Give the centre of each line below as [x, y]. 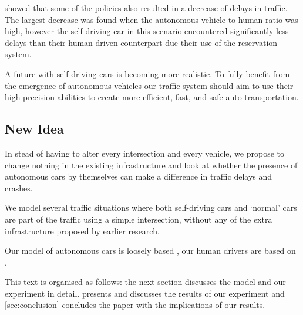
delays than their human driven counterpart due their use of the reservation [141, 42]
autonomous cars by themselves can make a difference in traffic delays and [139, 176]
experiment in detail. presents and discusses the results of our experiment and [145, 293]
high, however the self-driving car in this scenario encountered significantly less [147, 31]
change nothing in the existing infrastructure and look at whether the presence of [151, 165]
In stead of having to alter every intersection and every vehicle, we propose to [144, 153]
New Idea [34, 129]
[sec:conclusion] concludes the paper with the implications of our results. [135, 305]
